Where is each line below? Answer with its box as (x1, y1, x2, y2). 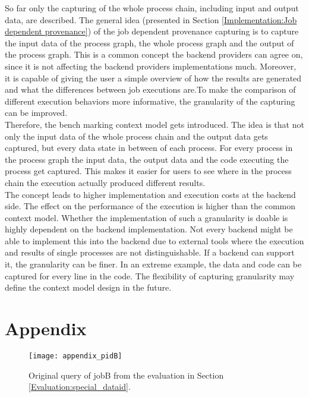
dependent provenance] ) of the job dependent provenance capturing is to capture (5, 25, 299, 37)
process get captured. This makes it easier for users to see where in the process (5, 165, 292, 177)
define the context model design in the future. (5, 281, 172, 294)
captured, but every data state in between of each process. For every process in (5, 141, 293, 154)
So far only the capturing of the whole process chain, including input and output (5, 2, 299, 14)
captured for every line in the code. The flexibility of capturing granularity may (5, 269, 295, 282)
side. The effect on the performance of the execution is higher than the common (5, 200, 296, 212)
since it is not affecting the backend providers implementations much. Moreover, (5, 59, 297, 72)
